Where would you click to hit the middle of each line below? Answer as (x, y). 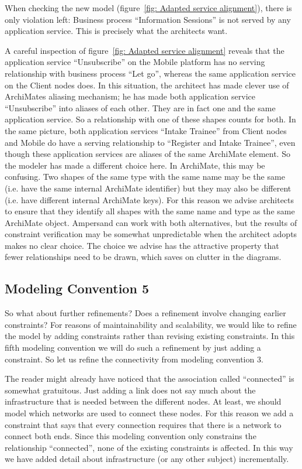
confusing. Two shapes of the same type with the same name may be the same (145, 177)
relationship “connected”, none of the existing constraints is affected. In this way (149, 447)
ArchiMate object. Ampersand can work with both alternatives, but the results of (151, 222)
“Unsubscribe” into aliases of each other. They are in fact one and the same (140, 107)
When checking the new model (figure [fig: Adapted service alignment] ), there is (148, 8)
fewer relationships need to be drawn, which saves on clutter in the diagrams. (143, 257)
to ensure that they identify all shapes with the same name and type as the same (150, 211)
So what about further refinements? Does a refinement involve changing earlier (145, 313)
